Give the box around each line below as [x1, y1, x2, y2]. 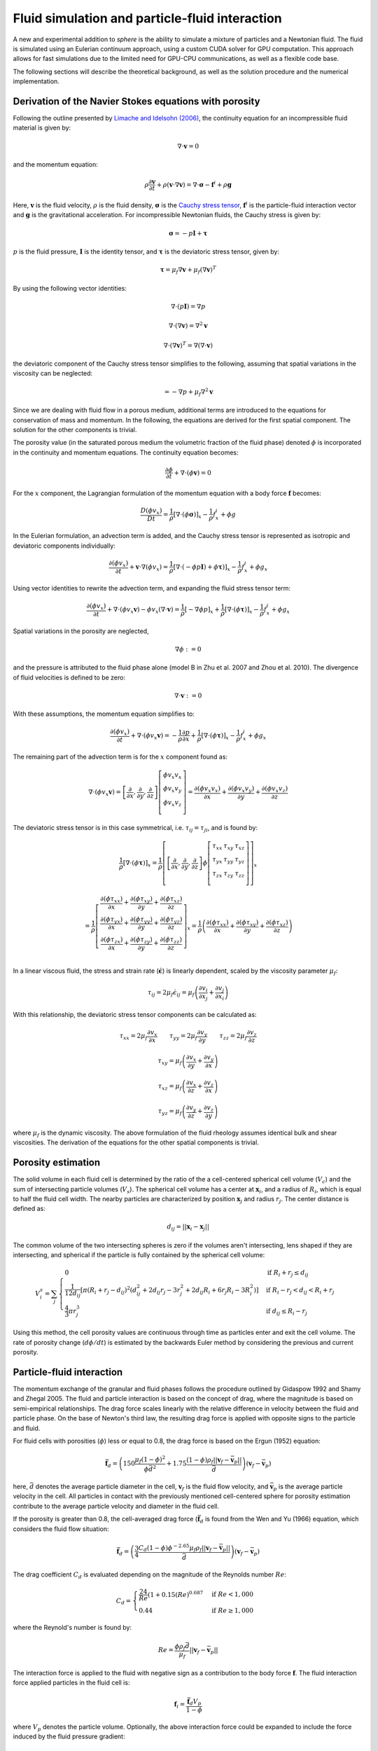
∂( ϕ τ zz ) [160, 936, 182, 946]
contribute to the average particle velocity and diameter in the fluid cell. [13, 1502, 220, 1510]
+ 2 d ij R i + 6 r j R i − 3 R [185, 1286, 251, 1296]
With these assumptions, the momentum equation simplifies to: [13, 710, 195, 718]
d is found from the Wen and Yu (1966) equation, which [199, 1515, 359, 1525]
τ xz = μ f [157, 1082, 182, 1092]
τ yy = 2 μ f [169, 1032, 197, 1041]
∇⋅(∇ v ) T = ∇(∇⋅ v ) [163, 340, 213, 349]
